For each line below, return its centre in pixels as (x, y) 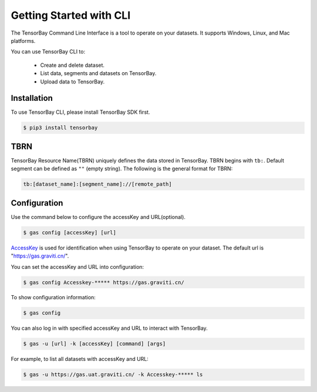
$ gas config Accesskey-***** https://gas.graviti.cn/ (104, 282)
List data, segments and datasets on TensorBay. (98, 73)
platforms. (23, 40)
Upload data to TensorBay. (72, 82)
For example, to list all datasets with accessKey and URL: (80, 359)
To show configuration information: (53, 298)
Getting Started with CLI (71, 15)
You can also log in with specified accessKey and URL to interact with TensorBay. (109, 328)
